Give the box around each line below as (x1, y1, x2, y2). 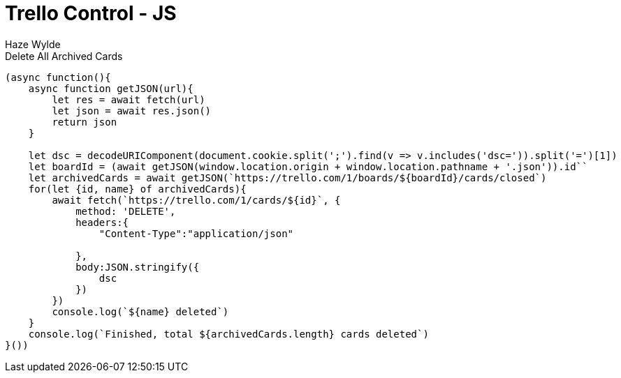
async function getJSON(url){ (28, 82, 193, 94)
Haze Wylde (5, 38, 61, 50)
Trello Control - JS (5, 1, 177, 25)
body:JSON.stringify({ (75, 261, 200, 273)
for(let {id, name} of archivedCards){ (28, 183, 247, 195)
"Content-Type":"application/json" (98, 227, 294, 239)
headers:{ (75, 216, 129, 228)
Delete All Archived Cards (5, 50, 123, 62)
